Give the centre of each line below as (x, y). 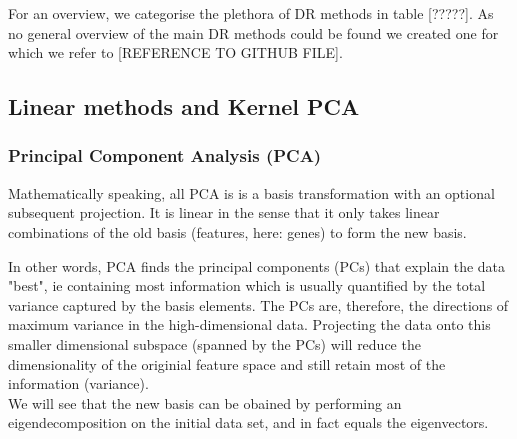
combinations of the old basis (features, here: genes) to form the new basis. (237, 231)
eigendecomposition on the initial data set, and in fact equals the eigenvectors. (248, 422)
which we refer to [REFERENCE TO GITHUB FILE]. (175, 52)
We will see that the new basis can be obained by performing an (205, 402)
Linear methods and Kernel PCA (184, 106)
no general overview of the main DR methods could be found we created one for (253, 32)
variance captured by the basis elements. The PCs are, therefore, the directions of (258, 304)
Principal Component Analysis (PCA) (165, 155)
